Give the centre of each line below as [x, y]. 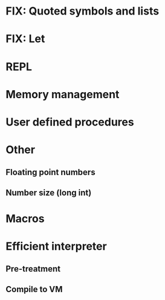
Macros [25, 219]
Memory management [63, 94]
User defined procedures [70, 122]
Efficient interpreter [56, 246]
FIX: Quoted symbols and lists [82, 11]
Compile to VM [34, 289]
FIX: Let [25, 39]
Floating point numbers [50, 172]
